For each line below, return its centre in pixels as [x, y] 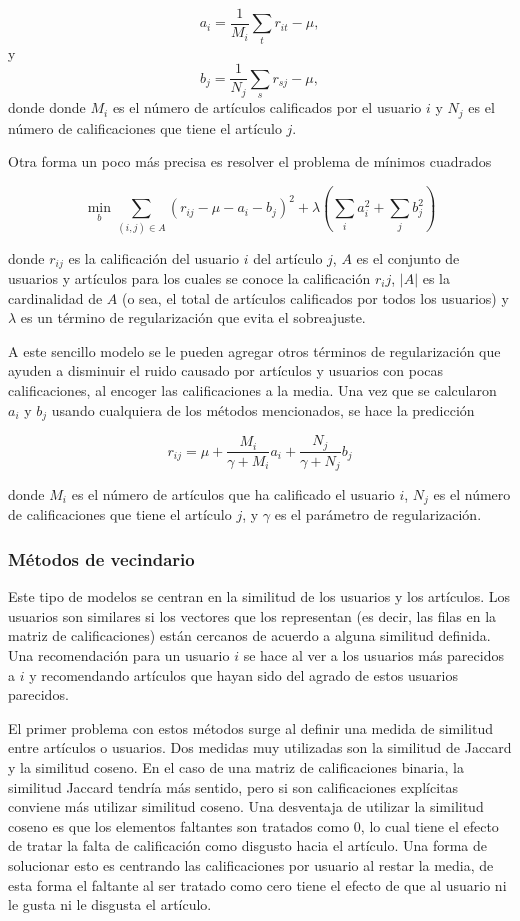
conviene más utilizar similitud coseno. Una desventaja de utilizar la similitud [246, 806]
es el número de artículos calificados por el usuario [267, 107]
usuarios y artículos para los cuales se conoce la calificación [189, 278]
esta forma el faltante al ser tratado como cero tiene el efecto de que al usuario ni [257, 884]
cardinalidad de [55, 297]
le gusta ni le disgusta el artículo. [110, 904]
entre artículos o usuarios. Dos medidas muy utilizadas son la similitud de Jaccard [260, 747]
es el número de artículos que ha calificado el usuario [233, 493]
